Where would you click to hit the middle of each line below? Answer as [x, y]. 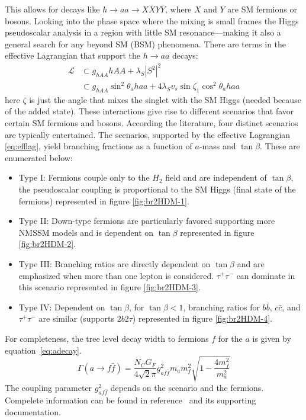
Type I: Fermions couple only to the [84, 177]
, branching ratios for [221, 307]
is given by [272, 338]
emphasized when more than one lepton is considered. [116, 275]
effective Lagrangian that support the [73, 55]
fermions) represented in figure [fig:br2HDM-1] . [104, 201]
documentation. [33, 411]
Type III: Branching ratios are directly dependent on [115, 263]
